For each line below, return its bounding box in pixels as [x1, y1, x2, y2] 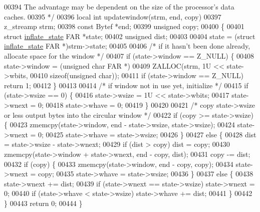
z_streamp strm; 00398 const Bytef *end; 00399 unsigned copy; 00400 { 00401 [4, 21, 244, 32]
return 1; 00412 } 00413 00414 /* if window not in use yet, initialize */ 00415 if [4, 80, 248, 90]
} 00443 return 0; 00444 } [4, 197, 83, 208]
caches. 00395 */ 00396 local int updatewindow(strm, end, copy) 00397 [4, 11, 221, 22]
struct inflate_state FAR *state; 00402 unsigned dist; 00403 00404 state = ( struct [4, 31, 255, 41]
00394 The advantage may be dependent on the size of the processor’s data [4, 2, 234, 12]
